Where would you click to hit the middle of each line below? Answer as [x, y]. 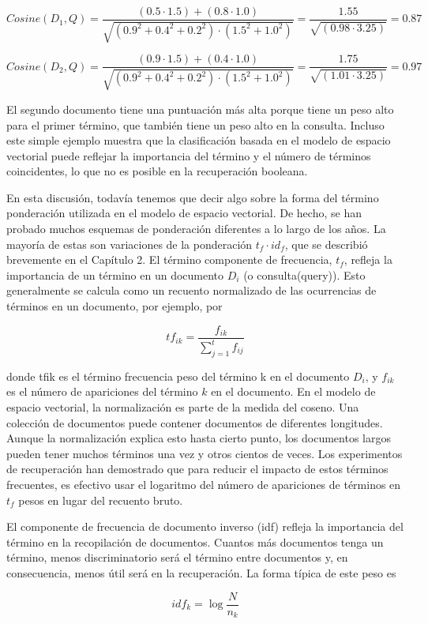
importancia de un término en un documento [115, 274]
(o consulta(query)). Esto [304, 274]
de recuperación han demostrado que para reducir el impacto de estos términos [197, 469]
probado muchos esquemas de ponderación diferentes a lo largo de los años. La [196, 229]
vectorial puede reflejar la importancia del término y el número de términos [189, 155]
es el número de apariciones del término [102, 391]
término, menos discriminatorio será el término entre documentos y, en [177, 557]
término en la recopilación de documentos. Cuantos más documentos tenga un [195, 541]
